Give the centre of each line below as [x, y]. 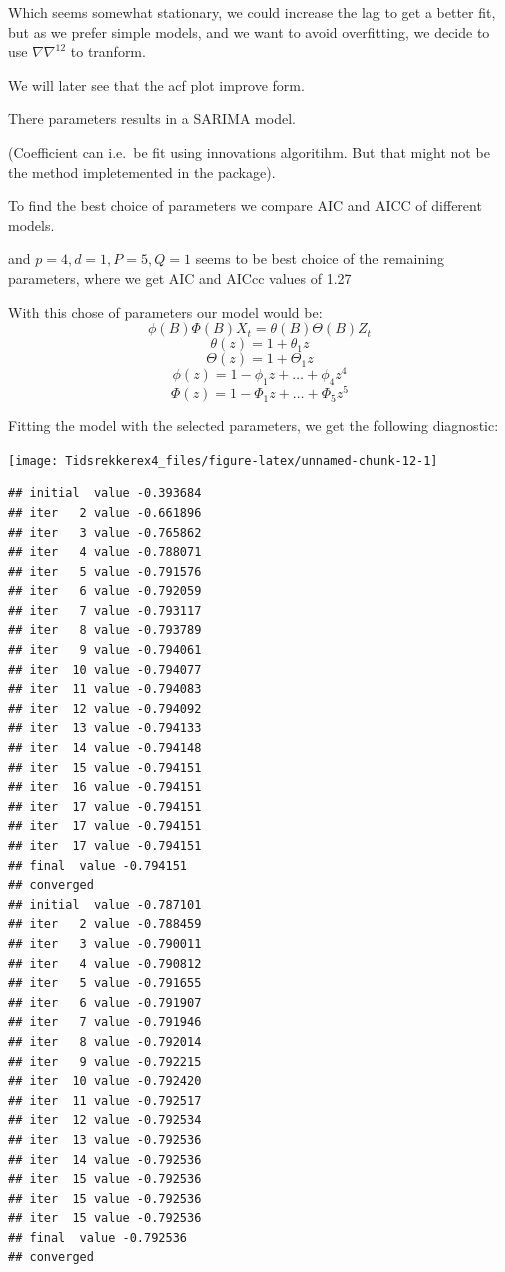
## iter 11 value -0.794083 [105, 689]
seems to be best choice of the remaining [319, 258]
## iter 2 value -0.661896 [105, 512]
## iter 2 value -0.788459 [105, 924]
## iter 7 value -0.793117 [105, 610]
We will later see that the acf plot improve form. [156, 84]
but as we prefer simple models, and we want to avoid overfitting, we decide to [249, 31]
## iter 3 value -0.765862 [105, 532]
